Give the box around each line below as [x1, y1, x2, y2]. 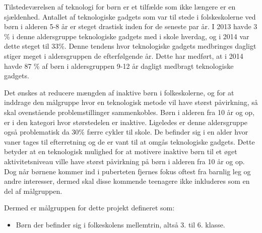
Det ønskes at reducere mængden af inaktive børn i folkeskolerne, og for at [4, 87, 234, 97]
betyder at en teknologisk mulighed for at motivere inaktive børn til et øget [4, 146, 237, 157]
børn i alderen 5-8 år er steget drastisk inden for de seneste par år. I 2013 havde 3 [4, 21, 257, 32]
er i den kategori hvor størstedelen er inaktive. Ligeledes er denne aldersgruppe [4, 117, 248, 127]
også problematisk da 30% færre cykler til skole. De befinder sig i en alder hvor [4, 127, 248, 137]
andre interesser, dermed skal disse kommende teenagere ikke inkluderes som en [4, 176, 250, 186]
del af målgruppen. [4, 185, 62, 196]
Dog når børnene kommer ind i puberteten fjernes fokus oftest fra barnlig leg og [4, 166, 251, 176]
